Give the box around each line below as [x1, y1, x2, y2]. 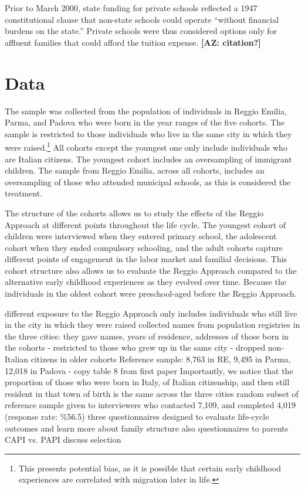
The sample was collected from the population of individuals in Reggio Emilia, [5, 104, 287, 117]
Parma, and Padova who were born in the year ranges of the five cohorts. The [5, 116, 285, 128]
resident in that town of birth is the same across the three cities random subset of [5, 387, 299, 399]
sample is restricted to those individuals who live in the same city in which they [5, 127, 292, 140]
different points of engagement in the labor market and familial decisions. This [5, 253, 287, 265]
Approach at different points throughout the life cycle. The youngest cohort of [5, 218, 286, 230]
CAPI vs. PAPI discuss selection [5, 433, 121, 446]
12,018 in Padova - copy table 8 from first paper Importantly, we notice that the [5, 364, 293, 376]
